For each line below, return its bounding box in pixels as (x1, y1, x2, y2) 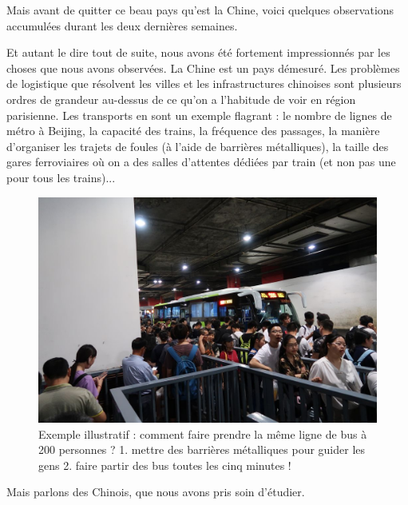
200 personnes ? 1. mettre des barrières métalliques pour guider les (38, 441, 366, 458)
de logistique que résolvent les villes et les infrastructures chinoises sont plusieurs (6, 75, 402, 92)
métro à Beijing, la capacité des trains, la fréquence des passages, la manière (6, 122, 380, 139)
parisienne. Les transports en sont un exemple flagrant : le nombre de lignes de (6, 106, 392, 123)
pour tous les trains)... (6, 169, 116, 185)
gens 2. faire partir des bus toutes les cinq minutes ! (38, 456, 291, 473)
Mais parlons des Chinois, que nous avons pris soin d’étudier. (6, 483, 305, 500)
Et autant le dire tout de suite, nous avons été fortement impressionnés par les (6, 44, 390, 61)
